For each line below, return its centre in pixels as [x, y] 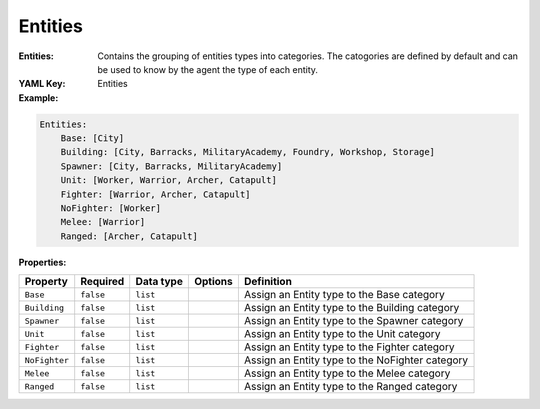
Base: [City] [92, 138]
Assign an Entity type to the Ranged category [350, 387]
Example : [38, 97]
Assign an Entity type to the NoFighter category [356, 360]
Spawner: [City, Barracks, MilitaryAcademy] [171, 166]
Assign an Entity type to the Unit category [342, 334]
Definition [267, 282]
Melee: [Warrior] [103, 222]
